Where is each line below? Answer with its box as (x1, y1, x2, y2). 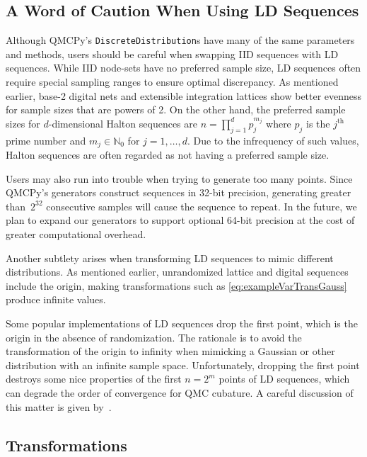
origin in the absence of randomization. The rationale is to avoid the (6, 329, 302, 344)
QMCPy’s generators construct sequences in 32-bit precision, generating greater (6, 185, 351, 200)
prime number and (6, 132, 86, 147)
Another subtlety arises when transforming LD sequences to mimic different (6, 250, 334, 265)
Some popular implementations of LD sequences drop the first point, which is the (6, 316, 358, 331)
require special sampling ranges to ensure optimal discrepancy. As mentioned (6, 74, 339, 89)
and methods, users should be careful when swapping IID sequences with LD (6, 46, 339, 61)
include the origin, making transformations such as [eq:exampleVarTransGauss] (6, 278, 347, 293)
